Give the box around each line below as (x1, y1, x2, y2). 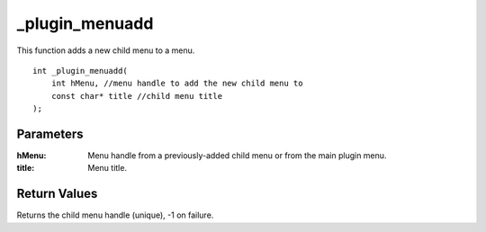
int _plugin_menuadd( (32, 66, 128, 76)
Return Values (16, 186, 98, 201)
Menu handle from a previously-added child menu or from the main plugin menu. (87, 150, 387, 161)
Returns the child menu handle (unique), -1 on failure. (16, 210, 214, 220)
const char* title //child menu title (50, 91, 223, 101)
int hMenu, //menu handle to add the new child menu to (50, 78, 303, 89)
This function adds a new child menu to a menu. (16, 45, 195, 56)
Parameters (16, 126, 84, 141)
